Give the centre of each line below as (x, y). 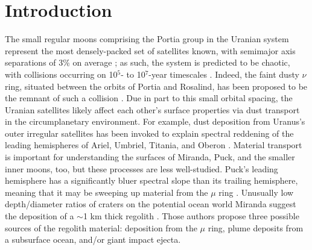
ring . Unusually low (256, 192)
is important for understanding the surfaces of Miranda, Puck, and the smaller (150, 157)
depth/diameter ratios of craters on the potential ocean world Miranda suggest (151, 204)
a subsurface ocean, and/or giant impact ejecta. (93, 239)
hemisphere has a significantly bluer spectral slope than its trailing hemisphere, (151, 180)
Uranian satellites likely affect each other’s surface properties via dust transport (152, 109)
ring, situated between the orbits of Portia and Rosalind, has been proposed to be (156, 86)
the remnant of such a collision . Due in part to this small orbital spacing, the (149, 98)
